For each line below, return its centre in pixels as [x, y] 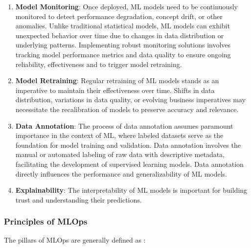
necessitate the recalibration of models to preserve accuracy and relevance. [127, 109]
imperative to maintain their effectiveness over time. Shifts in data [115, 90]
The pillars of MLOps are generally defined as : [75, 239]
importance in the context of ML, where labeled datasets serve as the [119, 135]
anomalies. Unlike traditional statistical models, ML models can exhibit [123, 26]
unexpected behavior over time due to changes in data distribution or [120, 35]
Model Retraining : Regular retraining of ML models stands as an [117, 80]
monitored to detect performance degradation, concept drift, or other [119, 16]
